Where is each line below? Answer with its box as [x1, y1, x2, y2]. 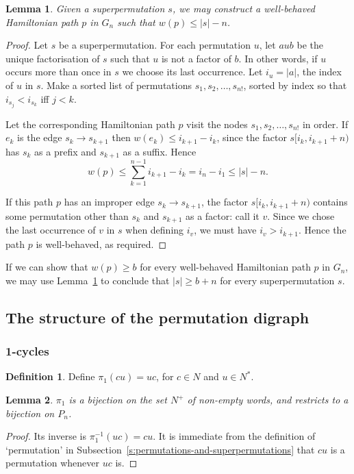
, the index [296, 64, 342, 79]
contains [313, 195, 348, 209]
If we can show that [5, 260, 88, 274]
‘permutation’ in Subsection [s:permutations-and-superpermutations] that [5, 442, 315, 456]
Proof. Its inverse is [5, 429, 87, 443]
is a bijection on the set [68, 392, 167, 407]
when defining [125, 223, 184, 237]
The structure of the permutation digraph [5, 306, 309, 327]
